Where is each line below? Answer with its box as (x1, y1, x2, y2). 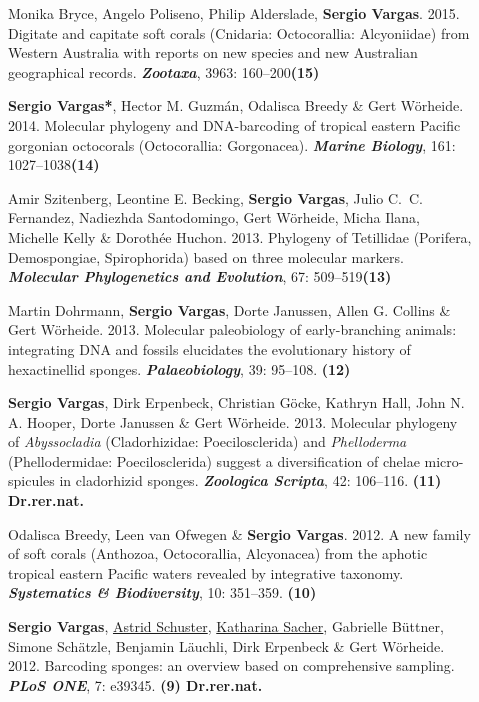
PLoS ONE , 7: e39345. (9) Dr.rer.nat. (8, 674, 263, 695)
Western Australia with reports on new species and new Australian (8, 42, 418, 63)
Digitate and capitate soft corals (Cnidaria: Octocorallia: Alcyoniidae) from (8, 22, 470, 43)
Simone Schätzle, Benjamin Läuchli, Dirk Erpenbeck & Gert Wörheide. (8, 635, 445, 656)
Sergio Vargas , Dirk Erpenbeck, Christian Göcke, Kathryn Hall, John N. (8, 392, 465, 413)
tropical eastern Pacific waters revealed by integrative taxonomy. (8, 562, 404, 583)
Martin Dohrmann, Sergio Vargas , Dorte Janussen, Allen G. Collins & (8, 299, 451, 320)
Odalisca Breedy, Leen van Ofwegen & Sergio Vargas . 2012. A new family (8, 523, 471, 544)
